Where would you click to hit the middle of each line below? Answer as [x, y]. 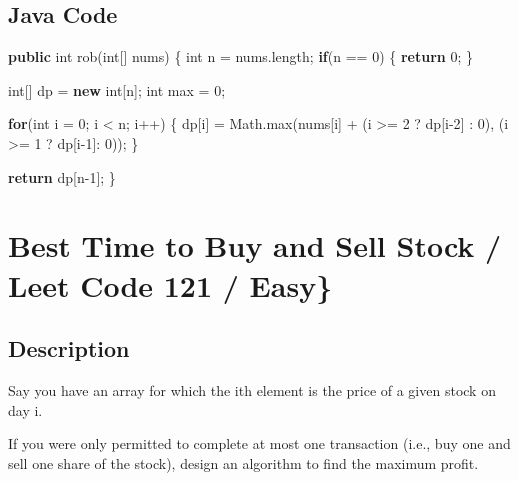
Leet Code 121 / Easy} [170, 284]
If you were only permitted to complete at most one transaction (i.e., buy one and [259, 443]
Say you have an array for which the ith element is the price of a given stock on [252, 389]
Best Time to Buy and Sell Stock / [255, 245]
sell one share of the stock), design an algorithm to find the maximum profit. [243, 462]
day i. [25, 409]
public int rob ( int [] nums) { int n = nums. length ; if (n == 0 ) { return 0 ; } [240, 56]
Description [69, 348]
